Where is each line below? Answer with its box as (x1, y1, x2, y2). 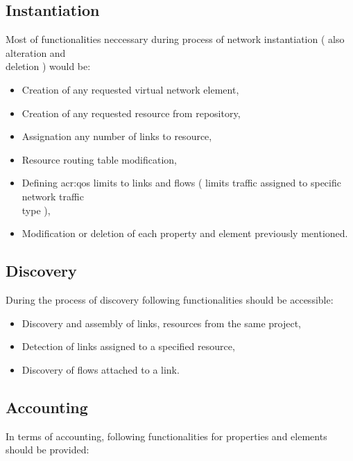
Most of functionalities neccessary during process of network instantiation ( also (6, 32, 345, 46)
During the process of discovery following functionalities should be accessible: (6, 292, 334, 306)
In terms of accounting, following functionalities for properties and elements (6, 428, 327, 443)
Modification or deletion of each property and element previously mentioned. (21, 226, 348, 241)
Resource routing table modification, (21, 152, 177, 166)
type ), (21, 202, 51, 217)
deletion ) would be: (6, 59, 91, 73)
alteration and (6, 45, 66, 60)
